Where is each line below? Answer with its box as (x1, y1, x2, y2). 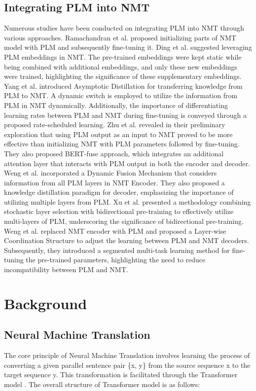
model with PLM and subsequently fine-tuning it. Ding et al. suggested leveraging (4, 42, 252, 52)
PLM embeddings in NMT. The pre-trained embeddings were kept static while (4, 51, 242, 62)
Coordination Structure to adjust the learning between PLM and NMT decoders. (4, 235, 249, 246)
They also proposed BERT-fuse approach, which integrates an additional (4, 148, 224, 158)
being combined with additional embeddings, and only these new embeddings (4, 61, 237, 71)
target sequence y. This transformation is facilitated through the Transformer (4, 369, 238, 380)
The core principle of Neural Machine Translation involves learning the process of (4, 350, 250, 360)
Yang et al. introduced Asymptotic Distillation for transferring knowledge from (4, 80, 243, 91)
